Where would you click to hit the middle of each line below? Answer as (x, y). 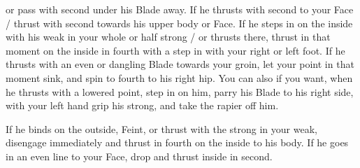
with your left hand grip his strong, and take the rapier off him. (142, 105)
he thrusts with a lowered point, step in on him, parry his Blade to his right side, (180, 91)
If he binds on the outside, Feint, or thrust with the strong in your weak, (161, 128)
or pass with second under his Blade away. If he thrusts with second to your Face (180, 9)
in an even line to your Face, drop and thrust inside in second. (139, 156)
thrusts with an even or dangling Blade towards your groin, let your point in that (180, 64)
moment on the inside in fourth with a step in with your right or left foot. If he (175, 50)
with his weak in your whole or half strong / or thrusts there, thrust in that (168, 37)
